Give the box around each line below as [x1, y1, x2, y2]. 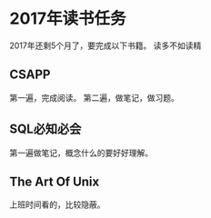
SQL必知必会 [9, 122, 82, 137]
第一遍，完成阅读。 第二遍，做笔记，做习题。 [9, 92, 179, 103]
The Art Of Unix [9, 173, 100, 189]
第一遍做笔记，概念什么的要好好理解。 [9, 147, 153, 158]
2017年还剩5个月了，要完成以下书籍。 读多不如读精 [9, 40, 202, 51]
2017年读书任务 [9, 8, 126, 29]
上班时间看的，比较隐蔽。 [9, 199, 105, 210]
